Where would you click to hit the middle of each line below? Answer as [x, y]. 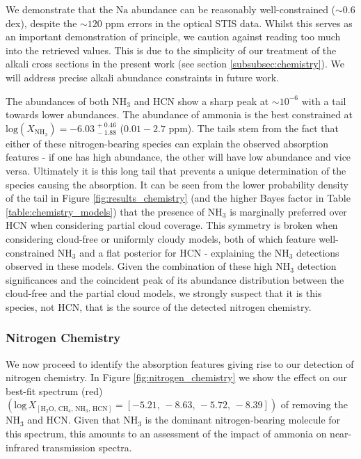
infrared [22, 447]
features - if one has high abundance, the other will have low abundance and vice [178, 157]
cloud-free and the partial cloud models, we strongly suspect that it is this [164, 293]
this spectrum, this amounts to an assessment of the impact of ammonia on [166, 434]
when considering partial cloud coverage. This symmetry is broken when [184, 225]
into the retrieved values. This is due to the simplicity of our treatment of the [171, 50]
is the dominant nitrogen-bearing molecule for [243, 420]
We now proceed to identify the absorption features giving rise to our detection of [180, 363]
